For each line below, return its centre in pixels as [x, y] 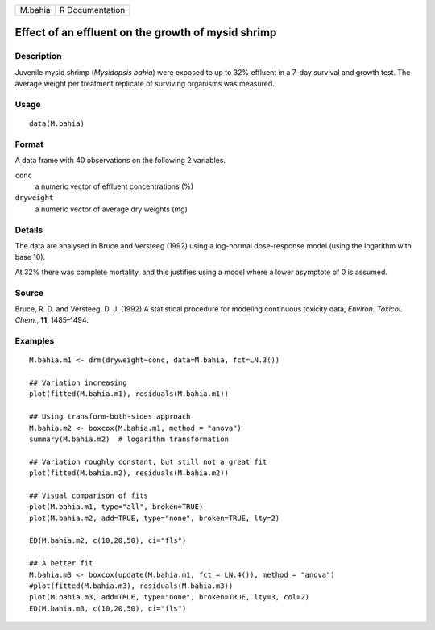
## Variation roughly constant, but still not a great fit [148, 461]
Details [29, 230]
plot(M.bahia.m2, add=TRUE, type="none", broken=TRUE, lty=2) [155, 518]
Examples [35, 341]
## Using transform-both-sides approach [110, 417]
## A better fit [61, 563]
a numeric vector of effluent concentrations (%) [114, 186]
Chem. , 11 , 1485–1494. [52, 320]
